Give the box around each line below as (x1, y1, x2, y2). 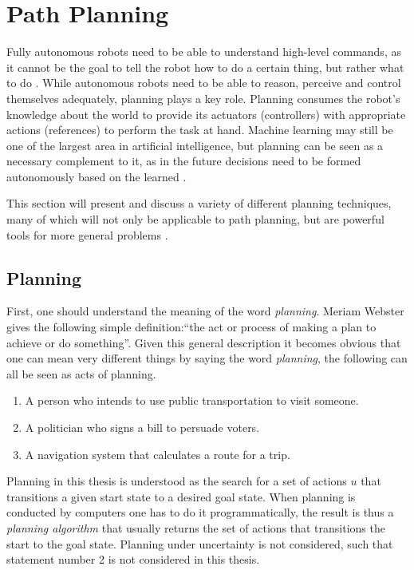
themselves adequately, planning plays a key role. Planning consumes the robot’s (6, 89, 400, 106)
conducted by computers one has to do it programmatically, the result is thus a (6, 504, 394, 521)
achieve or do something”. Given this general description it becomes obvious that (6, 334, 401, 350)
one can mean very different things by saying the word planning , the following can (6, 350, 408, 366)
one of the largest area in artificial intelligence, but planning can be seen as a (6, 137, 384, 153)
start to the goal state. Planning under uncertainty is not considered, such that (6, 535, 393, 552)
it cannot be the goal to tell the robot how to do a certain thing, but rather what (6, 58, 404, 75)
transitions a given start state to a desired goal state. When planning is (6, 488, 356, 505)
